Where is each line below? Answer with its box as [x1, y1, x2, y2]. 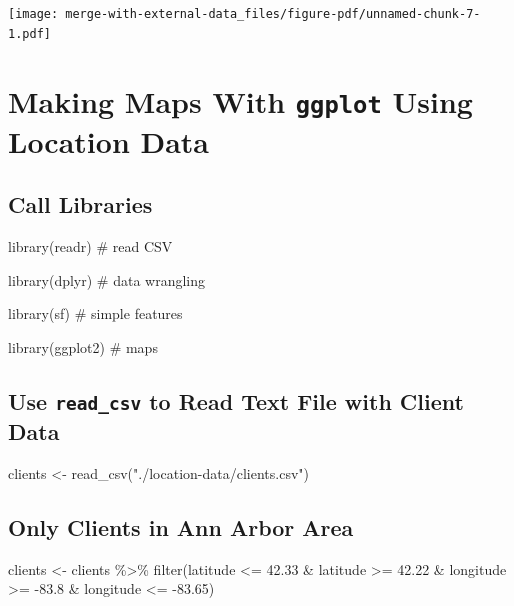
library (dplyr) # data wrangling [8, 269, 206, 290]
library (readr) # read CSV [8, 236, 173, 257]
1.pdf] [8, 26, 51, 41]
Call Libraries [8, 189, 153, 220]
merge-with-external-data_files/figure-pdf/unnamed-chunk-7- [65, 7, 481, 21]
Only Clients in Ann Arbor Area [8, 511, 354, 542]
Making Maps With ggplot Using [8, 80, 473, 121]
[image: [8, 7, 59, 21]
